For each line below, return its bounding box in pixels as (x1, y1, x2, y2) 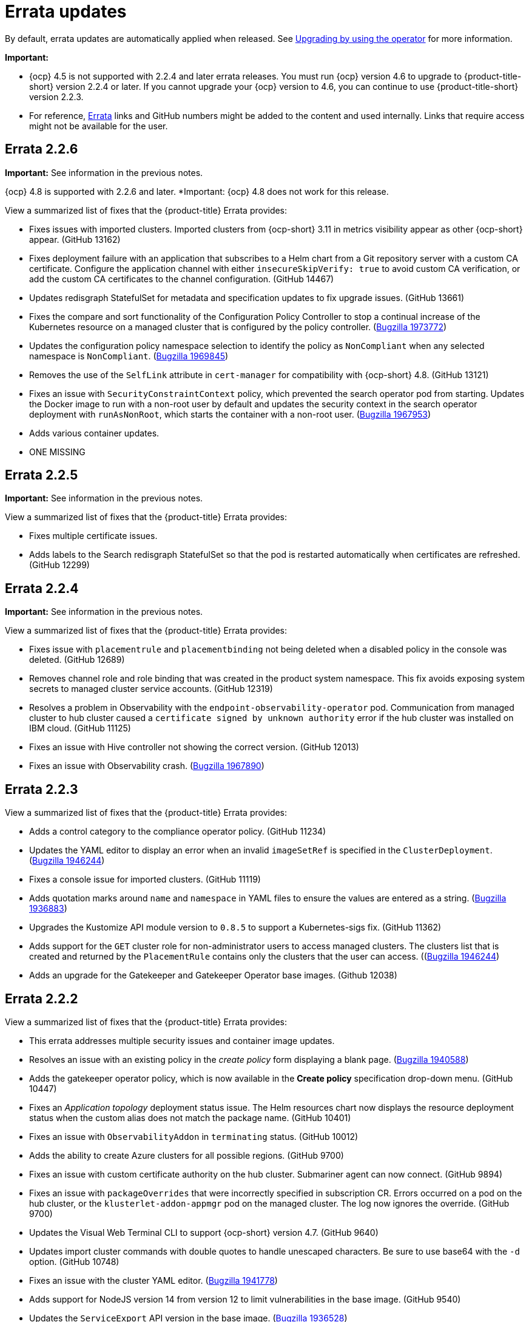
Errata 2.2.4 (5, 580, 79, 596)
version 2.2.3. (29, 91, 84, 102)
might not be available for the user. (29, 120, 168, 131)
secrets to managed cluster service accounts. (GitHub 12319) (29, 683, 273, 694)
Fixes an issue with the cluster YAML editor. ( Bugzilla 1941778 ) (29, 1275, 278, 1286)
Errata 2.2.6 (5, 141, 78, 157)
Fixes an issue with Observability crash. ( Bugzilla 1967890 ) (29, 761, 264, 771)
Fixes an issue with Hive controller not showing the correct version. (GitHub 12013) (29, 742, 359, 753)
